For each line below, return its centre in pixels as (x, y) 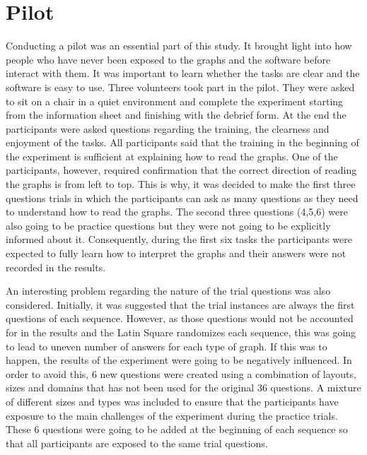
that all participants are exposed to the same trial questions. (137, 443)
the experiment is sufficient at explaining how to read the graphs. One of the (172, 156)
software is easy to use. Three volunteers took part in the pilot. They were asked (180, 87)
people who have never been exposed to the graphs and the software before (168, 59)
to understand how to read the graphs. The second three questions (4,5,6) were (177, 212)
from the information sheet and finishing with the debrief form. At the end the (176, 115)
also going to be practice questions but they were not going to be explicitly (168, 225)
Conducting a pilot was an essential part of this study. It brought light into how (179, 46)
